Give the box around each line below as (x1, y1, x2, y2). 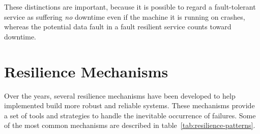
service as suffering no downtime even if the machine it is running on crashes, (4, 11, 245, 22)
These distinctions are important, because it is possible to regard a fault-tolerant (4, 2, 256, 12)
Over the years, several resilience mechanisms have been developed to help (4, 90, 236, 101)
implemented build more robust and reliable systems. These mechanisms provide (4, 100, 255, 111)
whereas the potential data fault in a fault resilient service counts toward (4, 21, 232, 32)
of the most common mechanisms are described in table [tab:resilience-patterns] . (4, 120, 255, 130)
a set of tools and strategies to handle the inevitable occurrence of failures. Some (4, 110, 256, 120)
